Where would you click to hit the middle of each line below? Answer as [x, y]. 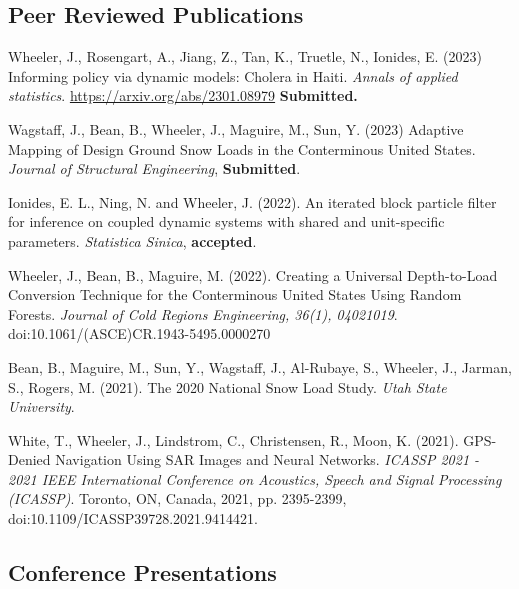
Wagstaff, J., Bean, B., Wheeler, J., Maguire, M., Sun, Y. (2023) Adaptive [236, 128]
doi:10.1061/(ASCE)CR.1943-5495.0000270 [139, 333]
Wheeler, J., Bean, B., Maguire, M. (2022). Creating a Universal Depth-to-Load [253, 274]
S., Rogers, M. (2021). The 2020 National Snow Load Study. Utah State [227, 386]
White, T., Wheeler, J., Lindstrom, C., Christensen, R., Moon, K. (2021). [233, 439]
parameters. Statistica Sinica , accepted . [132, 240]
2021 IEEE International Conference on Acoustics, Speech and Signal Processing [255, 478]
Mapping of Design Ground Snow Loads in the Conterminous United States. [242, 148]
